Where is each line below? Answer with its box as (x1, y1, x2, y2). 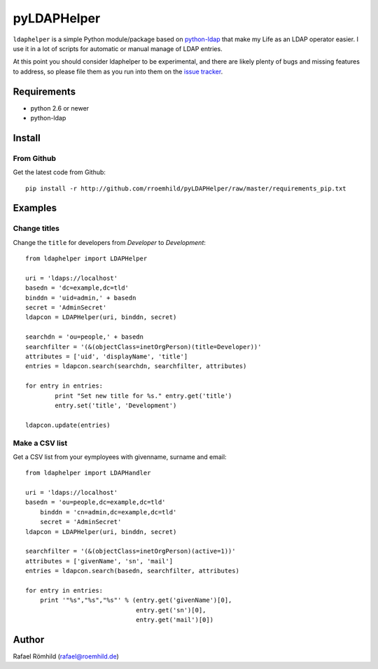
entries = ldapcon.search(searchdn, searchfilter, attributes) (25, 362, 247, 370)
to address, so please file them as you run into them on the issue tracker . (13, 67, 223, 76)
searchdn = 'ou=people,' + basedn (25, 333, 143, 341)
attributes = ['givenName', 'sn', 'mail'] (25, 557, 174, 565)
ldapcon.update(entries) (25, 421, 111, 429)
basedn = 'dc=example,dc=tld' (25, 284, 129, 292)
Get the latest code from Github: (13, 168, 106, 176)
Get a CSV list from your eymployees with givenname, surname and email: (13, 452, 227, 461)
